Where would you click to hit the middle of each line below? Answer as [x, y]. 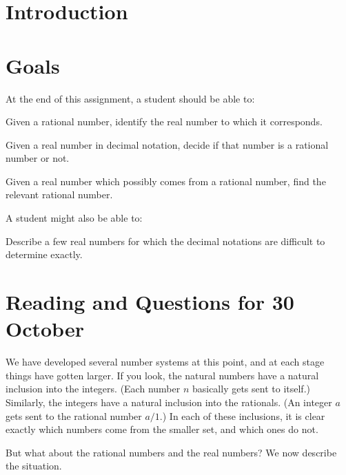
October [45, 329]
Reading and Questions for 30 [150, 302]
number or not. [38, 158]
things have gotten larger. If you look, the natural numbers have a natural [162, 375]
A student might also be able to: [74, 218]
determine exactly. [44, 254]
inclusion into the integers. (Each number [93, 389]
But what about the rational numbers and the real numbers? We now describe [171, 452]
